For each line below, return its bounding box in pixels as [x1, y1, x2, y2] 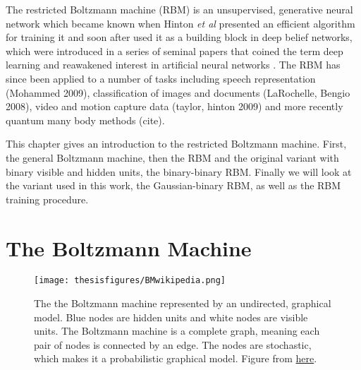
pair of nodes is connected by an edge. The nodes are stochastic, [34, 337, 312, 352]
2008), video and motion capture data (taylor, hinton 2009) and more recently [6, 99, 343, 114]
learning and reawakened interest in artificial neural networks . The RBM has [6, 57, 341, 72]
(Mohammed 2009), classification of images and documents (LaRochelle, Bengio [6, 85, 350, 100]
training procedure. [6, 191, 89, 206]
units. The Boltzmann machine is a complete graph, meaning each [34, 323, 320, 338]
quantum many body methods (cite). [6, 112, 165, 127]
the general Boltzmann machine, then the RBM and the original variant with [6, 150, 339, 165]
